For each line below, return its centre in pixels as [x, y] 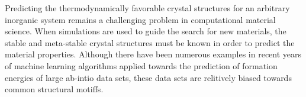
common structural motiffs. [54, 89]
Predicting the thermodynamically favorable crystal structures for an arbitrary [147, 8]
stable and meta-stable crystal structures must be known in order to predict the [150, 42]
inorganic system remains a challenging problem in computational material [140, 19]
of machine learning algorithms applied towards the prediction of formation [141, 65]
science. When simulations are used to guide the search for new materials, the [146, 31]
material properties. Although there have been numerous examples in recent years [153, 54]
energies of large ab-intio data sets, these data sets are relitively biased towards [148, 77]
